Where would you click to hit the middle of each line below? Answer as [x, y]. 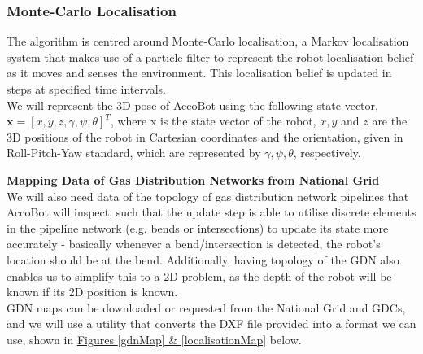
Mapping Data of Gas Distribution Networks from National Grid [193, 179]
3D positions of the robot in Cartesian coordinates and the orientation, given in [205, 136]
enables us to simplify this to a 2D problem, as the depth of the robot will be [199, 275]
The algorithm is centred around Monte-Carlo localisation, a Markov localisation [208, 41]
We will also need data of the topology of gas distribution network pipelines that [208, 196]
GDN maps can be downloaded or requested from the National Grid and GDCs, [206, 307]
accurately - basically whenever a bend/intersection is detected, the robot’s [194, 244]
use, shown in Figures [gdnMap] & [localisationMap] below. [154, 339]
